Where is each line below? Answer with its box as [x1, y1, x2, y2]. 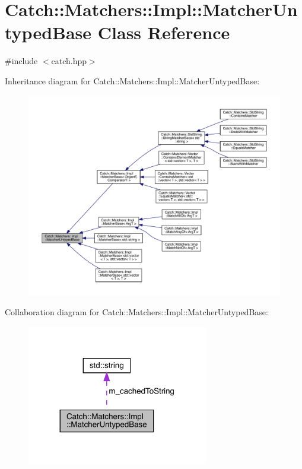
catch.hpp [51, 55, 87, 67]
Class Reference [97, 20, 230, 45]
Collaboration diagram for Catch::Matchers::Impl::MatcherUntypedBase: [5, 306, 268, 318]
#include [5, 55, 38, 67]
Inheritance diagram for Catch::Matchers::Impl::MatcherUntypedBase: [5, 74, 260, 87]
